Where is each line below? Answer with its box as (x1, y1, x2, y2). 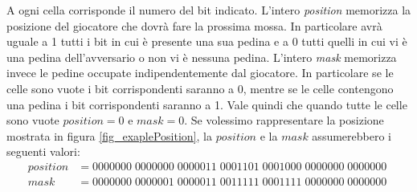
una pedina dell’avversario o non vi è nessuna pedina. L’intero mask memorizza (6, 48, 397, 65)
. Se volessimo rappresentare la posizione (184, 112, 384, 129)
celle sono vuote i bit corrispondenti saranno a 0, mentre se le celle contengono (6, 80, 394, 96)
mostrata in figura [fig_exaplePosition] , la (6, 127, 212, 144)
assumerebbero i (312, 127, 391, 144)
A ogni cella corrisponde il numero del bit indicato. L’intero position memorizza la (6, 2, 411, 18)
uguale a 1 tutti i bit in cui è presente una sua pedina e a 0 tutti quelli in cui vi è (6, 33, 407, 50)
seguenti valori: (6, 143, 80, 160)
